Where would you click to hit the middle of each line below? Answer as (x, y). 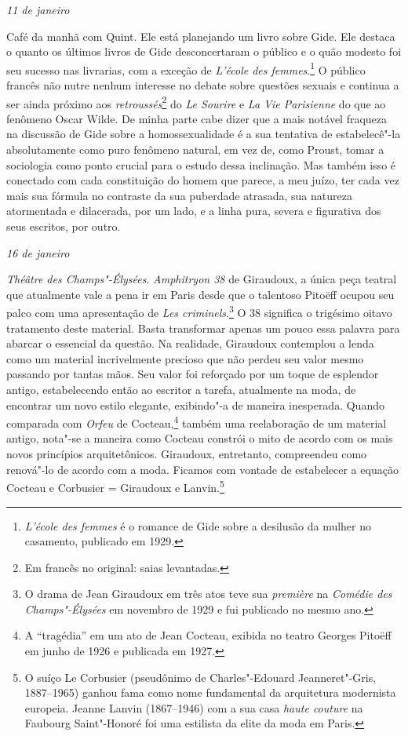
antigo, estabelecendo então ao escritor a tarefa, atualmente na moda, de (181, 390)
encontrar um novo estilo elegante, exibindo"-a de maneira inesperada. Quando (195, 404)
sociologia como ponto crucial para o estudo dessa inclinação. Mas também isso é (201, 164)
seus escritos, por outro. (64, 226)
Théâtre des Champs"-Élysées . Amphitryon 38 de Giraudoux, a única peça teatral (202, 279)
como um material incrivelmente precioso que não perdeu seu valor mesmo (185, 358)
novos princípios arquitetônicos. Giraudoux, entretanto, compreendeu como (187, 454)
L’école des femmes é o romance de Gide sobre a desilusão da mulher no (198, 525)
